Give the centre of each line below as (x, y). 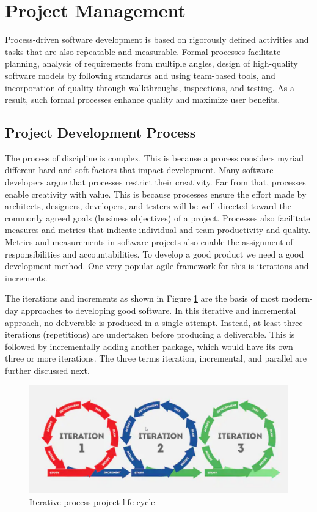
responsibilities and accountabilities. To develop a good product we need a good (155, 254)
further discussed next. (47, 370)
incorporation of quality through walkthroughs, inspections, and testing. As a (150, 87)
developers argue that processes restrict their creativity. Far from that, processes (155, 182)
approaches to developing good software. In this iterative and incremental (158, 310)
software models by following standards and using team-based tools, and (140, 75)
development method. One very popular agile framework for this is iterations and (157, 266)
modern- (297, 298)
